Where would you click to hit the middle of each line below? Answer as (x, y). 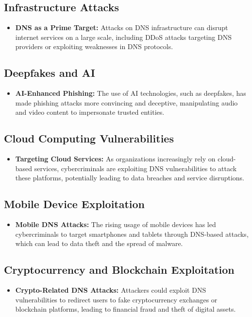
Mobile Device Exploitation (75, 204)
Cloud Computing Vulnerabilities (89, 138)
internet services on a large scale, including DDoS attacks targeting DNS (123, 37)
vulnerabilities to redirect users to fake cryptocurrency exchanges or (116, 299)
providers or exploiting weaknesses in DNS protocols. (94, 46)
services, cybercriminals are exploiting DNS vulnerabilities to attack (135, 168)
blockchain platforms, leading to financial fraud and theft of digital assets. (126, 309)
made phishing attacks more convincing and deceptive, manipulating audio (126, 102)
